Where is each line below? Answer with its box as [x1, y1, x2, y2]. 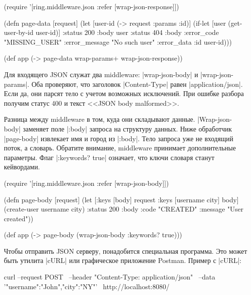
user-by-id [4, 27, 33, 37]
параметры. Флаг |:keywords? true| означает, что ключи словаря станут [4, 152, 215, 162]
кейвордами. [4, 162, 40, 172]
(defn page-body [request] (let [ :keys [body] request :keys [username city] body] [4, 194, 239, 204]
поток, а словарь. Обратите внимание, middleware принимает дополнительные [4, 143, 236, 153]
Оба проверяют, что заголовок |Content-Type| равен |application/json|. [31, 79, 243, 89]
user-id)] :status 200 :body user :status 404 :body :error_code [35, 27, 219, 37]
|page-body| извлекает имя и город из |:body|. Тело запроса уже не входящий [4, 133, 234, 143]
